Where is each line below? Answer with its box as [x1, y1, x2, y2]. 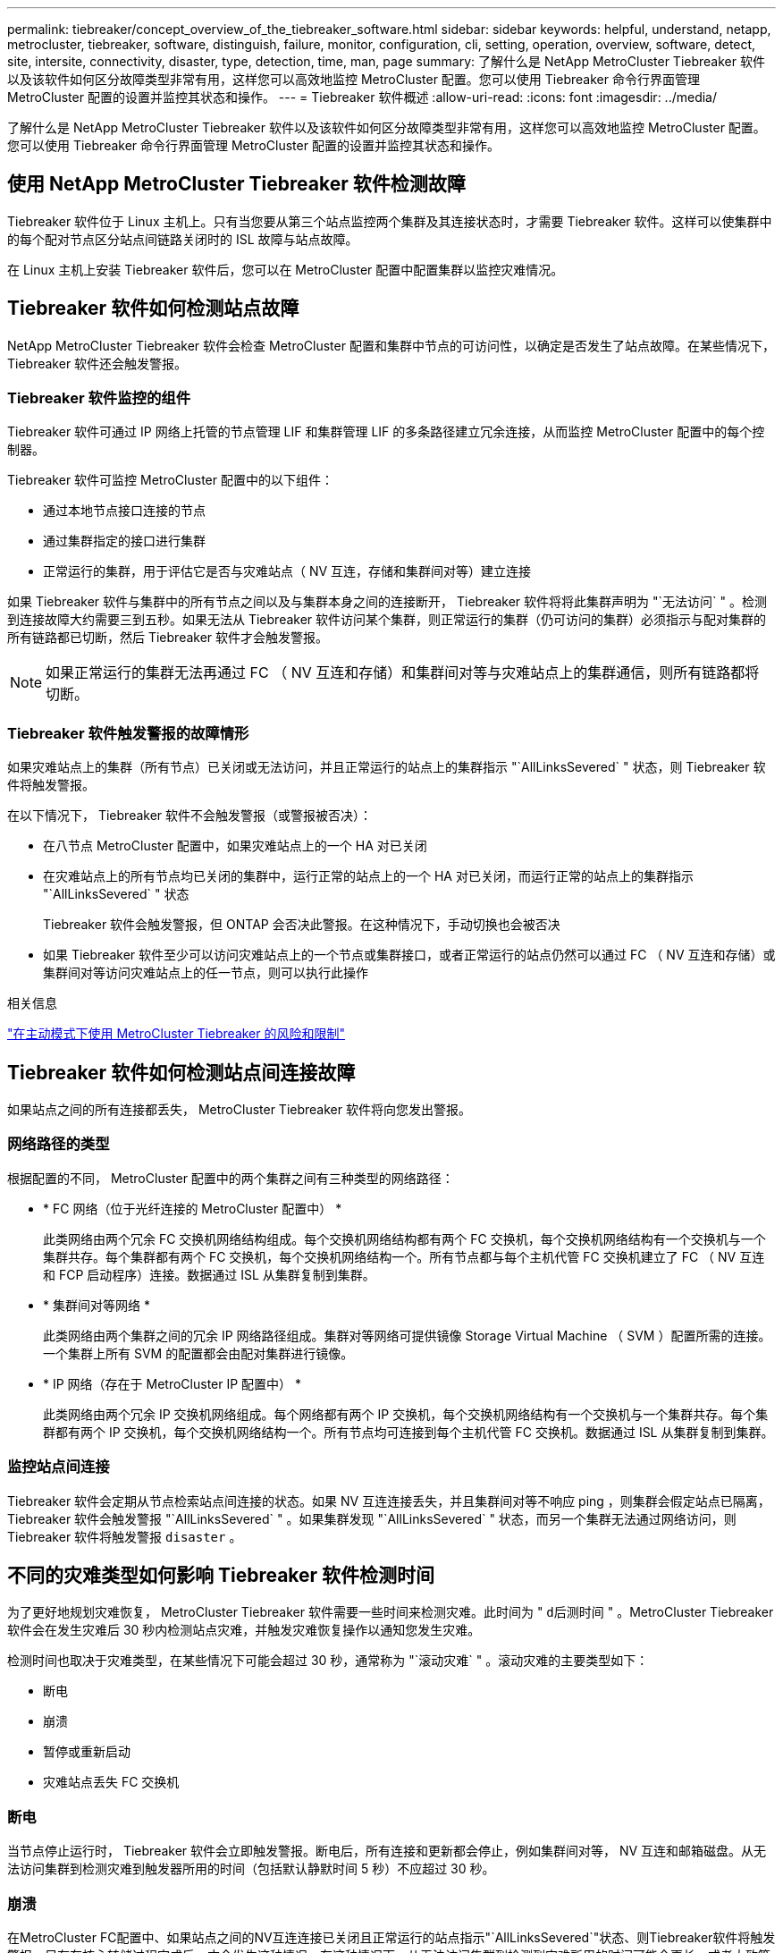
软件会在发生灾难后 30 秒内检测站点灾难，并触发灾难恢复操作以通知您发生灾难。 [7, 1622, 481, 1638]
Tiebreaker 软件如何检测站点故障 [7, 297, 299, 320]
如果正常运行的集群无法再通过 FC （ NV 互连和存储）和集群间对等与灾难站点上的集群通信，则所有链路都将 [46, 664, 760, 682]
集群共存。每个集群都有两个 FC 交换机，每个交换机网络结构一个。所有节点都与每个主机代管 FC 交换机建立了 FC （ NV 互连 [43, 1248, 765, 1264]
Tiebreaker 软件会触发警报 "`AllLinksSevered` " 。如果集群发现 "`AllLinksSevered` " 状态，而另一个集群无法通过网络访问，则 [7, 1510, 737, 1526]
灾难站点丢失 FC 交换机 [43, 1774, 180, 1790]
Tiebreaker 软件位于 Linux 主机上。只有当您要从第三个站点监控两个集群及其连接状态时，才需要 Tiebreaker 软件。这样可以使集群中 [7, 213, 772, 229]
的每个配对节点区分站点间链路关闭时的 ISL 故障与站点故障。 [7, 231, 358, 247]
